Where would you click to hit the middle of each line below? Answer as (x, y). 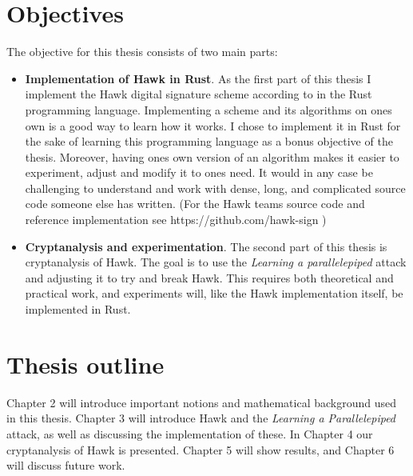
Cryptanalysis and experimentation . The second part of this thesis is (206, 246)
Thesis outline (85, 364)
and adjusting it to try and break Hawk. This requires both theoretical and (209, 277)
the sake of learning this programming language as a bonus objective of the (209, 141)
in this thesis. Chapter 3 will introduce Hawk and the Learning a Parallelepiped (201, 418)
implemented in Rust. (78, 309)
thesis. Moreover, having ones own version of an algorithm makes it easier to (212, 156)
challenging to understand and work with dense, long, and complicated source (215, 188)
